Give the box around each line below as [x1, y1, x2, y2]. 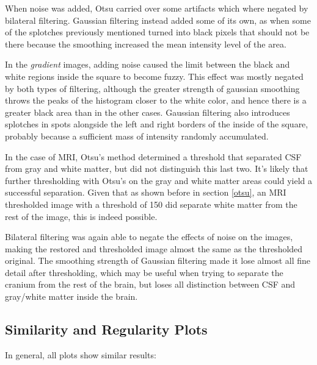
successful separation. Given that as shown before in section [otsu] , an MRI [5, 186, 286, 199]
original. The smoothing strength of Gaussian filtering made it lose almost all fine [5, 254, 311, 267]
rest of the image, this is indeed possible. [5, 210, 158, 222]
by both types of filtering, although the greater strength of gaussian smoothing [5, 82, 300, 94]
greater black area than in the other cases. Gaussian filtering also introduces [5, 105, 290, 118]
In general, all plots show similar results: [5, 348, 156, 361]
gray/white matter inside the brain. [5, 290, 138, 303]
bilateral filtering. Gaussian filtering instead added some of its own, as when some [5, 13, 311, 26]
